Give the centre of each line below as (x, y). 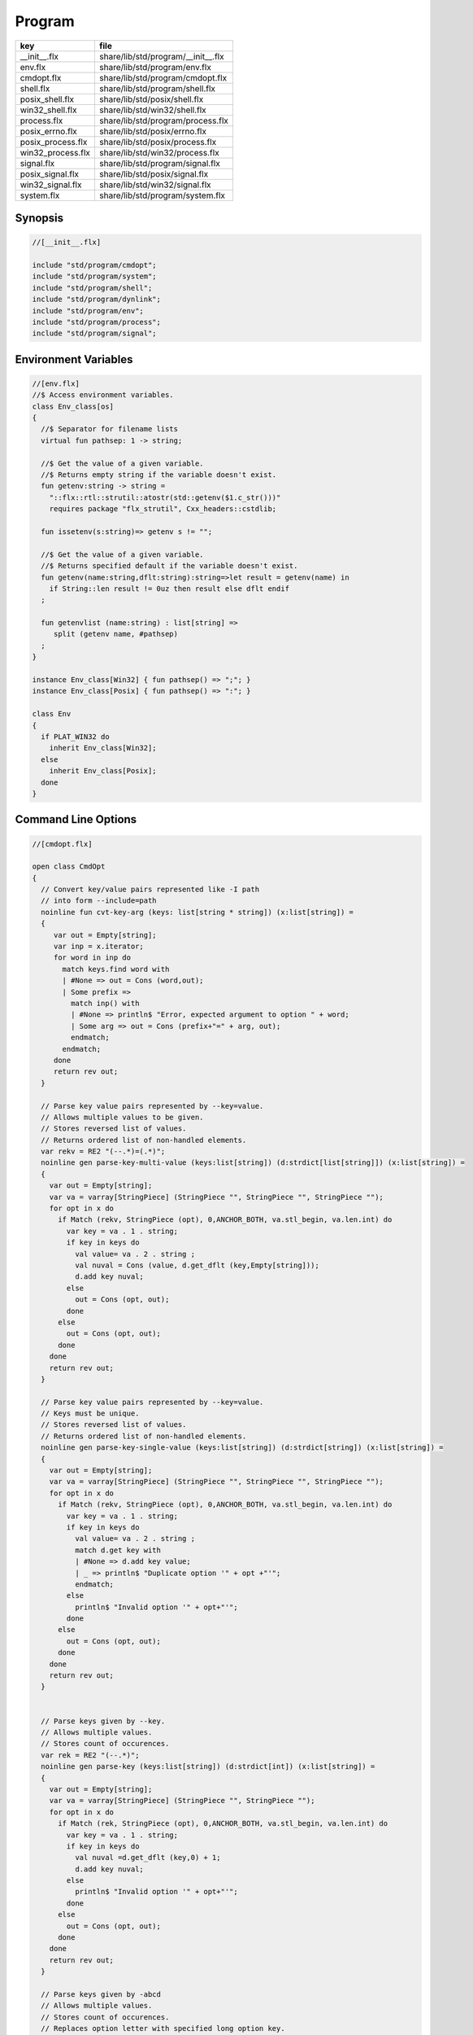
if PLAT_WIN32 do (75, 736)
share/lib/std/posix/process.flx (158, 142)
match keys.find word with (116, 969)
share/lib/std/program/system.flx (162, 195)
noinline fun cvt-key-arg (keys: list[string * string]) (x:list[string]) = (197, 912)
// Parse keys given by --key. (103, 1721)
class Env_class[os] (73, 406)
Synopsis (39, 218)
